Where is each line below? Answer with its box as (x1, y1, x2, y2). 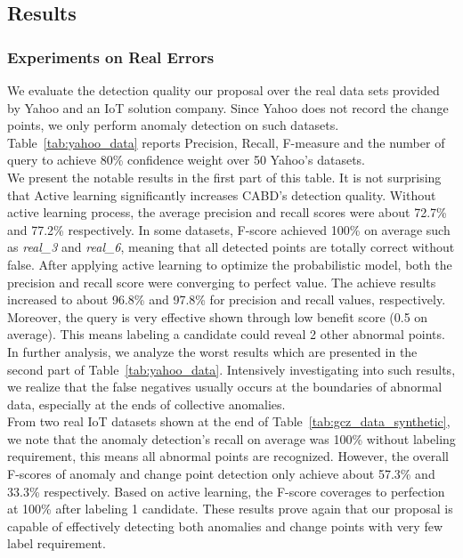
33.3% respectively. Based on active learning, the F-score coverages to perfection (7, 481, 445, 500)
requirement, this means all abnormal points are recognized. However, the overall (7, 447, 449, 465)
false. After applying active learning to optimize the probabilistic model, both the (7, 255, 452, 273)
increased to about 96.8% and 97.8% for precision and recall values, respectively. (7, 290, 446, 309)
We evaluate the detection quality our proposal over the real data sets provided (7, 81, 440, 99)
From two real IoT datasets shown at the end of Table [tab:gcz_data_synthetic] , (7, 412, 451, 431)
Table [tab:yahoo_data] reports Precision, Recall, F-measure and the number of (7, 133, 445, 151)
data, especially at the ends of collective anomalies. (7, 394, 286, 413)
